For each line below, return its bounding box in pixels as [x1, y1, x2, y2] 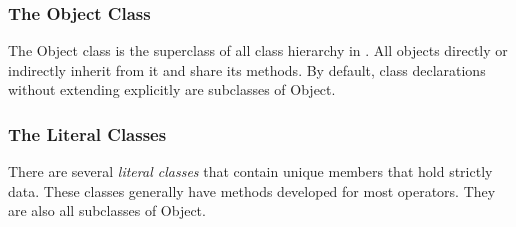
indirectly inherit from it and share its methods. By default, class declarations [8, 59, 486, 80]
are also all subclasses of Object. [8, 200, 206, 221]
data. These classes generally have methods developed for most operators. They [8, 180, 496, 201]
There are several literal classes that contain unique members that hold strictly [8, 161, 493, 182]
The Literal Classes [8, 121, 167, 146]
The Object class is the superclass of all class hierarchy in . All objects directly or [8, 40, 508, 61]
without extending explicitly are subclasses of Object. [8, 79, 336, 100]
